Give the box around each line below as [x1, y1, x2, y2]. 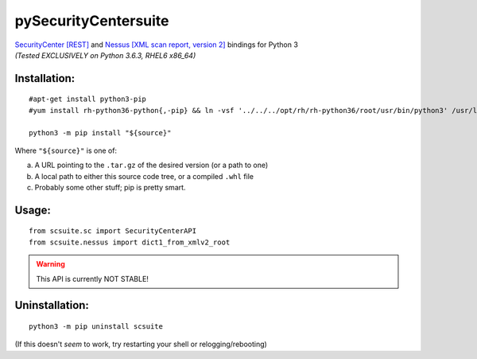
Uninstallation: [14, 299, 89, 312]
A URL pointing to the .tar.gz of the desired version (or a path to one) [34, 160, 269, 170]
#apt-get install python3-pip [29, 95, 147, 103]
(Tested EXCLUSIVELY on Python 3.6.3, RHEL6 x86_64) [14, 50, 196, 60]
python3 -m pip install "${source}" [29, 128, 172, 137]
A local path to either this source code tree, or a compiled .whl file [34, 171, 254, 181]
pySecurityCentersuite [14, 12, 170, 29]
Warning [36, 259, 65, 269]
